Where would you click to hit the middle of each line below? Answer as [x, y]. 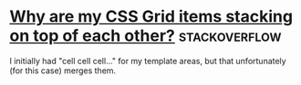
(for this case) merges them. [63, 71]
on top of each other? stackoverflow [145, 36]
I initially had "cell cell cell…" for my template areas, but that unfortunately [148, 61]
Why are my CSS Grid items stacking [151, 17]
